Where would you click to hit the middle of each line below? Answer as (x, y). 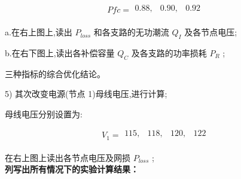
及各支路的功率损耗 (169, 52)
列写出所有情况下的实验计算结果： (72, 169)
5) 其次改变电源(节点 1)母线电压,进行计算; (86, 94)
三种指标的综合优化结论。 (55, 73)
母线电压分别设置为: (44, 113)
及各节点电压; (211, 32)
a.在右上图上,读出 (39, 32)
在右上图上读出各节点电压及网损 (68, 157)
